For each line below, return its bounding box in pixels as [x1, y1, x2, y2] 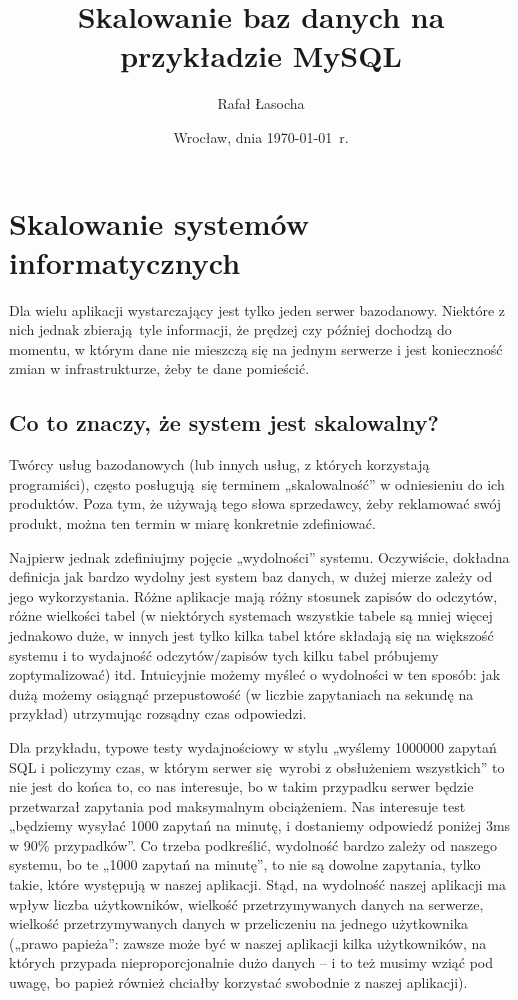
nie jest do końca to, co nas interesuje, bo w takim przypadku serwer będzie [9, 776, 474, 797]
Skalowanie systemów [9, 202, 309, 243]
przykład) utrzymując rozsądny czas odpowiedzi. [9, 703, 307, 724]
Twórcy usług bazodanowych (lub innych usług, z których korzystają [9, 454, 430, 475]
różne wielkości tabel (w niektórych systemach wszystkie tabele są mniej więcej [9, 605, 493, 626]
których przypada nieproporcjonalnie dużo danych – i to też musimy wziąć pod [9, 952, 494, 973]
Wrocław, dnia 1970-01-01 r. [173, 126, 349, 147]
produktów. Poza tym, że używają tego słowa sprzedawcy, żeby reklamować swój [9, 493, 502, 514]
